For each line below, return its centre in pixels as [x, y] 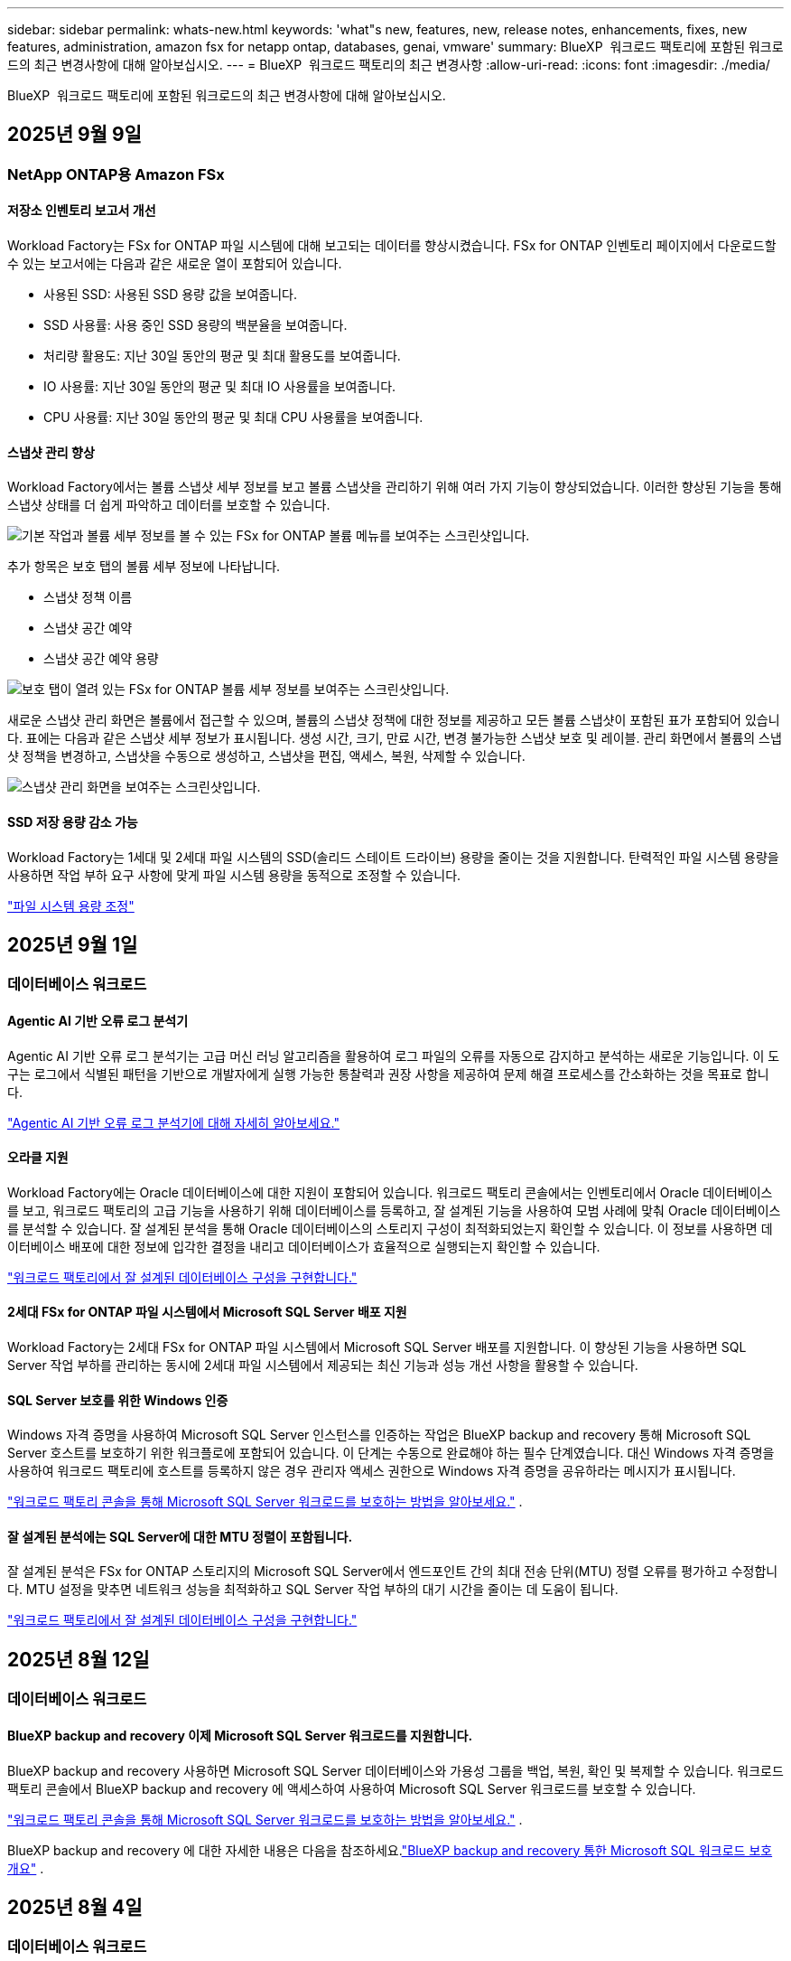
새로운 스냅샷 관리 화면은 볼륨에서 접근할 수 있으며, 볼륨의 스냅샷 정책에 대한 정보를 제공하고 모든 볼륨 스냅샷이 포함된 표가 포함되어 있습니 [394, 720]
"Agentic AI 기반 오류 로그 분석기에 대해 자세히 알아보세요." [173, 1122]
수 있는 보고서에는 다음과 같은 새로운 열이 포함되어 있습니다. [175, 264]
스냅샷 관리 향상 [51, 452]
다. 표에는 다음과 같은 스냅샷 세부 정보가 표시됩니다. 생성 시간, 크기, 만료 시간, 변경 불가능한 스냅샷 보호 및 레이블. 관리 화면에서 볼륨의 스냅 [395, 738]
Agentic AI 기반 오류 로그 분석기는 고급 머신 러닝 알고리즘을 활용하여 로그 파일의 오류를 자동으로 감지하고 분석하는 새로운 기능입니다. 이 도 [394, 1056]
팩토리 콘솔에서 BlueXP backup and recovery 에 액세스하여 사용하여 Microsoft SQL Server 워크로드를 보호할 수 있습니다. [352, 1788]
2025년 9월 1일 [73, 944]
